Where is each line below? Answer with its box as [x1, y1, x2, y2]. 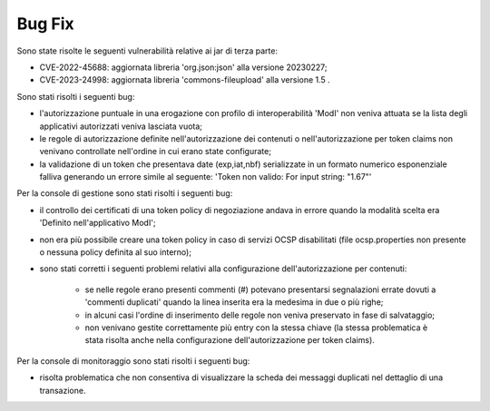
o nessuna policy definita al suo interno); [39, 247, 192, 258]
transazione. [39, 385, 86, 396]
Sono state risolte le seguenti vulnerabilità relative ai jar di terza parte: [16, 45, 279, 56]
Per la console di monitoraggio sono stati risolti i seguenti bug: [16, 355, 250, 367]
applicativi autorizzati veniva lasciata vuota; [39, 121, 203, 132]
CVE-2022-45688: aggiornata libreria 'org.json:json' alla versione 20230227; [39, 62, 328, 73]
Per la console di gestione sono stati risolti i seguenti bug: [16, 188, 233, 199]
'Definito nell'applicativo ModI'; [39, 218, 156, 229]
